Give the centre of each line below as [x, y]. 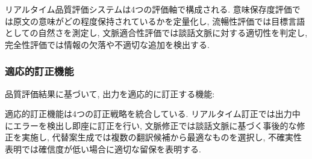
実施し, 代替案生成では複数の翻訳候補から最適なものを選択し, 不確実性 [162, 137]
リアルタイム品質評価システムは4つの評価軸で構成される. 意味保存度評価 [148, 9]
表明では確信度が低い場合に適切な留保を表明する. [103, 148]
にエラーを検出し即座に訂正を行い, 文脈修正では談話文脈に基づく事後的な [151, 125]
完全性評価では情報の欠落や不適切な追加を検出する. [107, 44]
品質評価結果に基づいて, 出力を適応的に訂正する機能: [110, 93]
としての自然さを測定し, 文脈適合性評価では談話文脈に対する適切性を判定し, [156, 33]
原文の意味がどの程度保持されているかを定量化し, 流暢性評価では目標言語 [159, 21]
